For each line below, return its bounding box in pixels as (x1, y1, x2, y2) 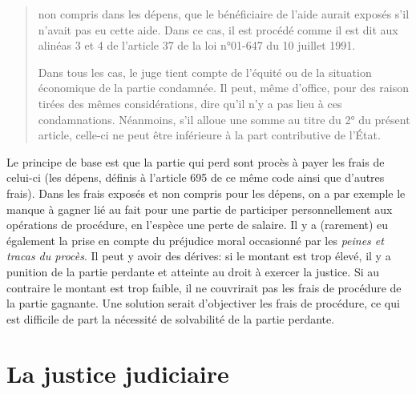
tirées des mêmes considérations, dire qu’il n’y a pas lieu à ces (38, 94, 342, 111)
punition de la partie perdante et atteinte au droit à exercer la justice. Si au (6, 263, 380, 279)
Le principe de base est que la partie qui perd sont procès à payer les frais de (6, 153, 385, 170)
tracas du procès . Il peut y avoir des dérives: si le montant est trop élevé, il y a (6, 247, 391, 264)
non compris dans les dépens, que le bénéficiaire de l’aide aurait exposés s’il (38, 6, 410, 22)
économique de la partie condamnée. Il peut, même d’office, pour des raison (38, 79, 410, 96)
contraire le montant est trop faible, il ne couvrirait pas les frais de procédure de (6, 279, 402, 295)
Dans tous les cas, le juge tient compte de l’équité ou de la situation (38, 63, 372, 80)
